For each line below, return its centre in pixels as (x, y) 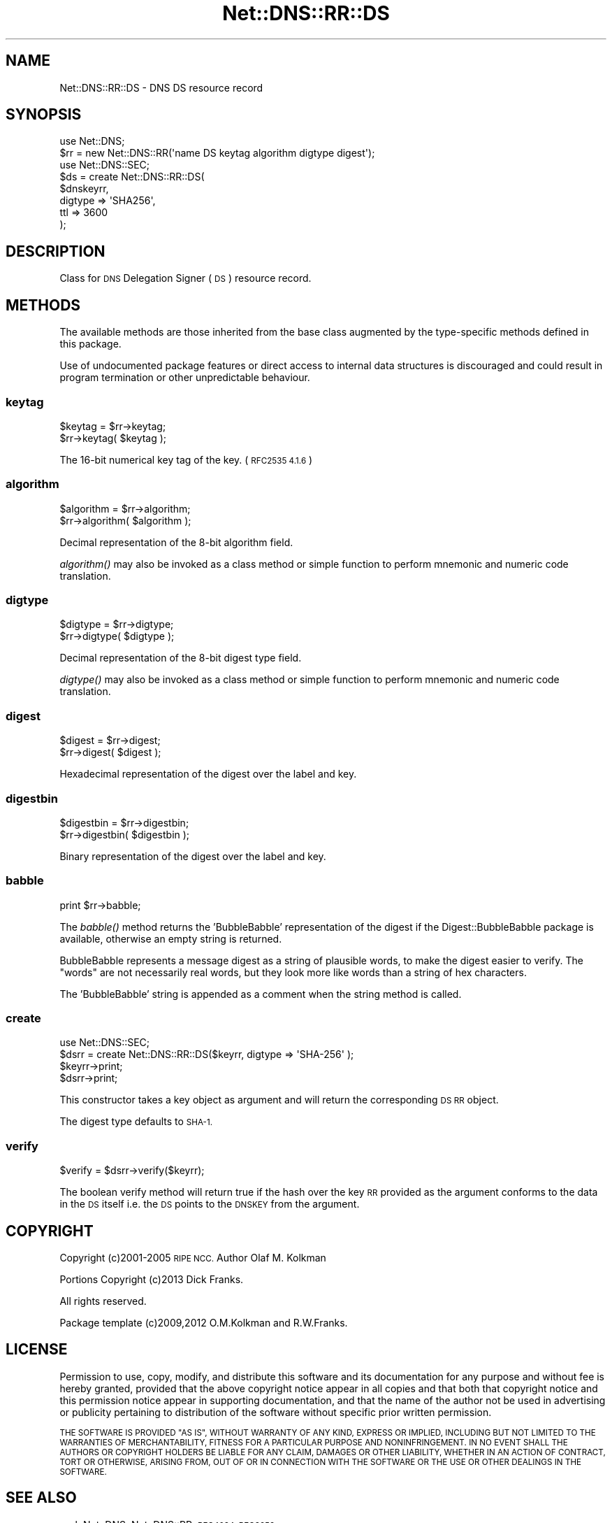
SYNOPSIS (44, 115)
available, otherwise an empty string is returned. (171, 938)
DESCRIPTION (56, 251)
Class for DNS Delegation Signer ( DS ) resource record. (185, 278)
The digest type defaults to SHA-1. (136, 1122)
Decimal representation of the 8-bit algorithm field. (176, 542)
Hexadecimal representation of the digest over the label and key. (208, 774)
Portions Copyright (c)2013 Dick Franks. (152, 1279)
